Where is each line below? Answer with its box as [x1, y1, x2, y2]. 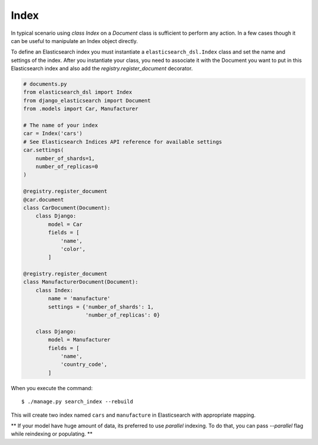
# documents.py [23, 81, 67, 88]
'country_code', [60, 361, 108, 368]
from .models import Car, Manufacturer [23, 106, 138, 112]
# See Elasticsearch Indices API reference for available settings [23, 139, 223, 145]
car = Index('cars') [23, 130, 82, 137]
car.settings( [23, 147, 64, 153]
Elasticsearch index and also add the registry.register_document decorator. [11, 65, 193, 72]
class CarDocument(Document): [23, 204, 111, 211]
